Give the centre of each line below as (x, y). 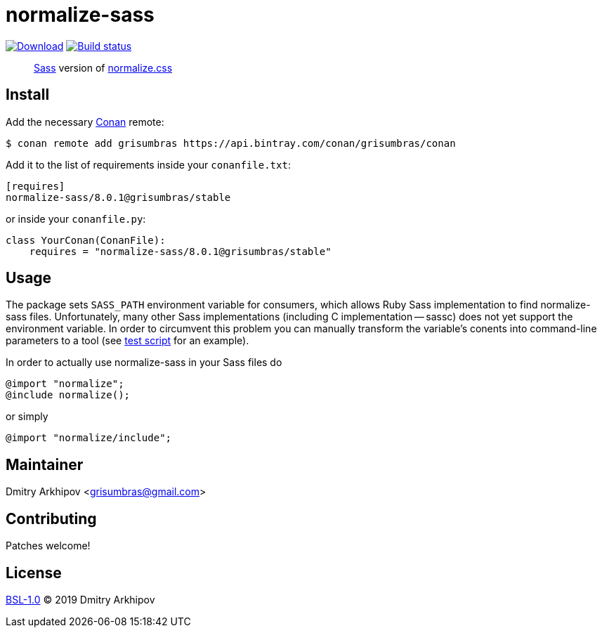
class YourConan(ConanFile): (86, 240)
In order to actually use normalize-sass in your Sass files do (144, 363)
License (34, 573)
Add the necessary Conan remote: (85, 122)
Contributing (51, 518)
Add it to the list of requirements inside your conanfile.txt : (148, 164)
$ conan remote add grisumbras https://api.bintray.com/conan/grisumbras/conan (231, 143)
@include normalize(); (68, 395)
